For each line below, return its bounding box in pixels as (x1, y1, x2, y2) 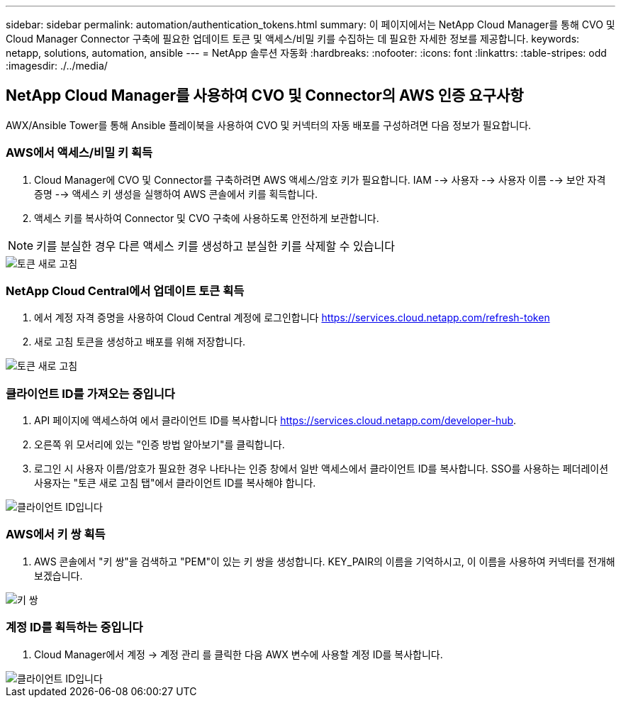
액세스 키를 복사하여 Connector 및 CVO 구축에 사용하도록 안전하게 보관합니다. (34, 211, 379, 224)
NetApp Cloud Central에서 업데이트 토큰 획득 (6, 283, 245, 298)
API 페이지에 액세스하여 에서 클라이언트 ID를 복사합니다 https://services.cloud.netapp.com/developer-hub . (34, 414, 517, 427)
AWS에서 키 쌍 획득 (6, 527, 106, 542)
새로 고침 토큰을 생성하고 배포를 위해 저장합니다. (34, 336, 246, 348)
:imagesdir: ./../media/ (6, 60, 108, 72)
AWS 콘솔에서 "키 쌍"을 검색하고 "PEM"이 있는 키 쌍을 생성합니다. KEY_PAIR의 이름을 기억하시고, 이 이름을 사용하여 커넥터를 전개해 (34, 555, 615, 568)
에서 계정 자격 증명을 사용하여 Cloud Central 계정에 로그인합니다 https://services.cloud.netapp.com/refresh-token (34, 311, 550, 324)
